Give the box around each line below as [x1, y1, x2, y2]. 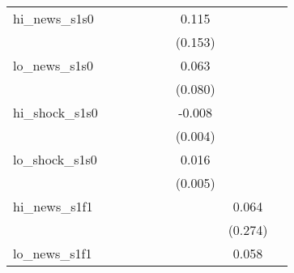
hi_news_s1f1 [13, 197, 93, 215]
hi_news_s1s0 [13, 9, 94, 28]
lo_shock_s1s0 [13, 150, 97, 168]
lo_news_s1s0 [13, 56, 93, 75]
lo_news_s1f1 [13, 244, 92, 262]
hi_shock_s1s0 [13, 103, 98, 122]
